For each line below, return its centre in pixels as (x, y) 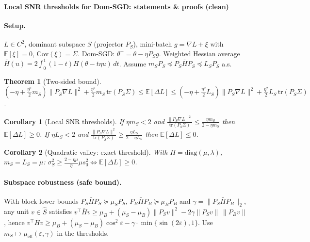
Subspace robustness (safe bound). (63, 182)
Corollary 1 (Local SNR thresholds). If (64, 121)
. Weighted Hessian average (199, 53)
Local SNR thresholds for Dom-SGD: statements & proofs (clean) (116, 6)
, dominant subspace (55, 44)
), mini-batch (153, 44)
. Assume (133, 63)
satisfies (61, 211)
